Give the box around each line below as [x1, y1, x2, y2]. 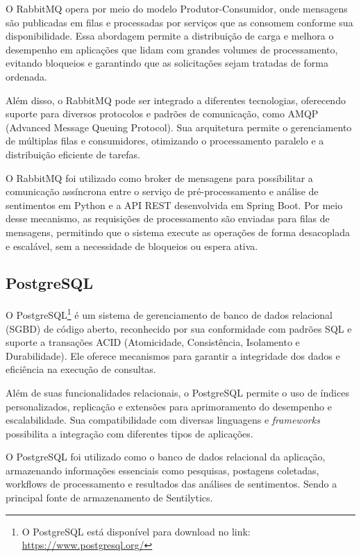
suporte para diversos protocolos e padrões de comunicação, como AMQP [6, 106, 319, 121]
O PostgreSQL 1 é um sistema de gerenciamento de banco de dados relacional [6, 306, 333, 322]
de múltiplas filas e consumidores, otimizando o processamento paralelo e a [6, 133, 324, 148]
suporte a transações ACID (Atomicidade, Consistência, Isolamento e [6, 335, 300, 349]
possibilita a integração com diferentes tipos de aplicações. [6, 426, 253, 440]
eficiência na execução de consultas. [6, 362, 156, 376]
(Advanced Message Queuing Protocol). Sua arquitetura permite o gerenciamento [6, 119, 352, 134]
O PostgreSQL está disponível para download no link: [22, 524, 251, 538]
